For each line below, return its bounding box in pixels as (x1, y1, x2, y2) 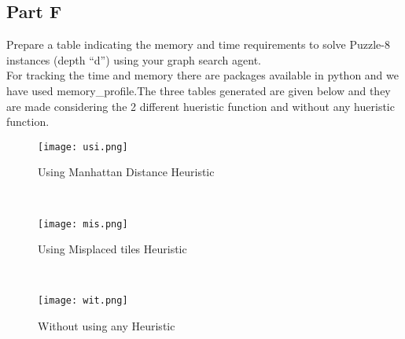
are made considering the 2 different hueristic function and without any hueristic (6, 98, 395, 114)
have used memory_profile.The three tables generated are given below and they (6, 82, 391, 98)
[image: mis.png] (38, 218, 128, 230)
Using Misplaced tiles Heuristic (38, 241, 187, 257)
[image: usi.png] (38, 141, 128, 153)
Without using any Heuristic (38, 318, 175, 334)
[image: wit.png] (38, 295, 128, 307)
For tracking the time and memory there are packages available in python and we (6, 67, 399, 83)
